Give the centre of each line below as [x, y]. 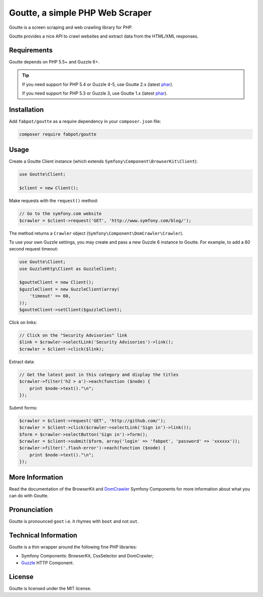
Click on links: [23, 322]
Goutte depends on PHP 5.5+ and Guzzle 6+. [54, 62]
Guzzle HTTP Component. [47, 563]
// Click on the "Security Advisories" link [73, 335]
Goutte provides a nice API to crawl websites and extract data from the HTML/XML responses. [104, 36]
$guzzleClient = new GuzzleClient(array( [69, 289]
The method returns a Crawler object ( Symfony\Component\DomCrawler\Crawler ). [96, 233]
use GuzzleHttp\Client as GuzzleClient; [68, 269]
